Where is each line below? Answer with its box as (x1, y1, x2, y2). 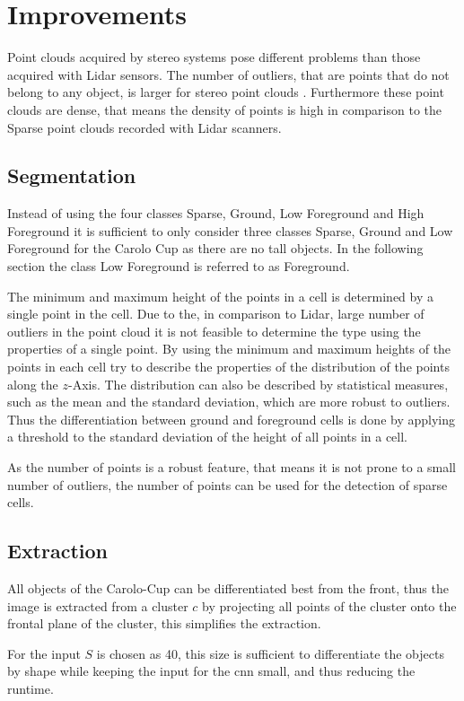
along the (7, 374, 58, 393)
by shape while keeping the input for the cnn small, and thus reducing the (7, 662, 416, 680)
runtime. (7, 679, 54, 697)
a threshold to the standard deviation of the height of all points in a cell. (7, 427, 408, 446)
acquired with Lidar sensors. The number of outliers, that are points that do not (7, 65, 450, 83)
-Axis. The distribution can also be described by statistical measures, (67, 374, 449, 393)
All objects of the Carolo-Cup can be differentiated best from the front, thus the (7, 579, 449, 597)
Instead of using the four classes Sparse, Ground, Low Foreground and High (7, 204, 425, 223)
